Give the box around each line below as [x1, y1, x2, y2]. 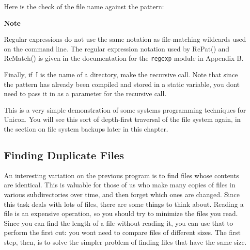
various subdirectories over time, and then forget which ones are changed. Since [4, 189, 240, 200]
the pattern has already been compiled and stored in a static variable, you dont [4, 79, 240, 89]
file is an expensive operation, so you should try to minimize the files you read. [4, 208, 238, 218]
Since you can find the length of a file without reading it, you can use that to [4, 217, 233, 228]
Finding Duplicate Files [4, 148, 124, 163]
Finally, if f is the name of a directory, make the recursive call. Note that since [4, 69, 238, 80]
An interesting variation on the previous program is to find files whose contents [4, 170, 239, 180]
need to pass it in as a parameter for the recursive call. [4, 88, 167, 99]
